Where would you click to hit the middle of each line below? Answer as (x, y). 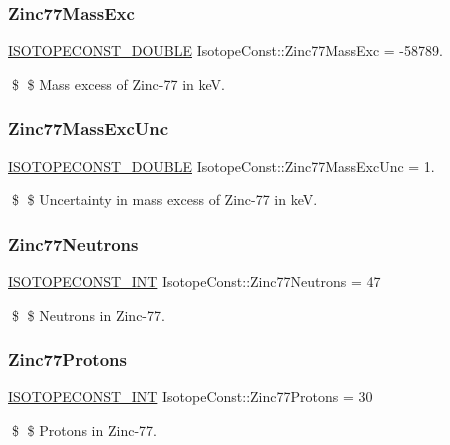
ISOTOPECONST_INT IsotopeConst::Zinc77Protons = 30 (190, 396)
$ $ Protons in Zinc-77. (84, 430)
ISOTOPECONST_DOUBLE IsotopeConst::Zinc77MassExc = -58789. (225, 50)
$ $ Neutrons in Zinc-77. (88, 314)
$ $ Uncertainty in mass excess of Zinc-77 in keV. (164, 199)
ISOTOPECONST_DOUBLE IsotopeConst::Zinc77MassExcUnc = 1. (221, 165)
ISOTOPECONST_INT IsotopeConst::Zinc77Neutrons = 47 (194, 281)
